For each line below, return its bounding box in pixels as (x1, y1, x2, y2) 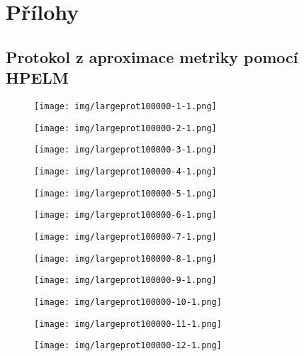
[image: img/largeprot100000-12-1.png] (34, 340, 222, 351)
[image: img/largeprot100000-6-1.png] (34, 210, 217, 221)
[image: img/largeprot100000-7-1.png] (34, 231, 217, 242)
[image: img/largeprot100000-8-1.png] (34, 253, 217, 264)
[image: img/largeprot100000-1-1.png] (34, 101, 217, 111)
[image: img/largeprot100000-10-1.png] (34, 296, 222, 307)
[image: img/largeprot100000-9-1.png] (34, 275, 217, 286)
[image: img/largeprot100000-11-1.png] (34, 318, 222, 329)
